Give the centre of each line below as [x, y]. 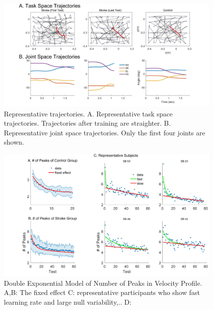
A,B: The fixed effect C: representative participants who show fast [102, 292]
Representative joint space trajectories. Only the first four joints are [105, 132]
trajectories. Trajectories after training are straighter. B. [87, 123]
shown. [14, 142]
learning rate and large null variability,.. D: [68, 302]
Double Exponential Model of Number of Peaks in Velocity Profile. [103, 283]
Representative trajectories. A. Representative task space [88, 113]
